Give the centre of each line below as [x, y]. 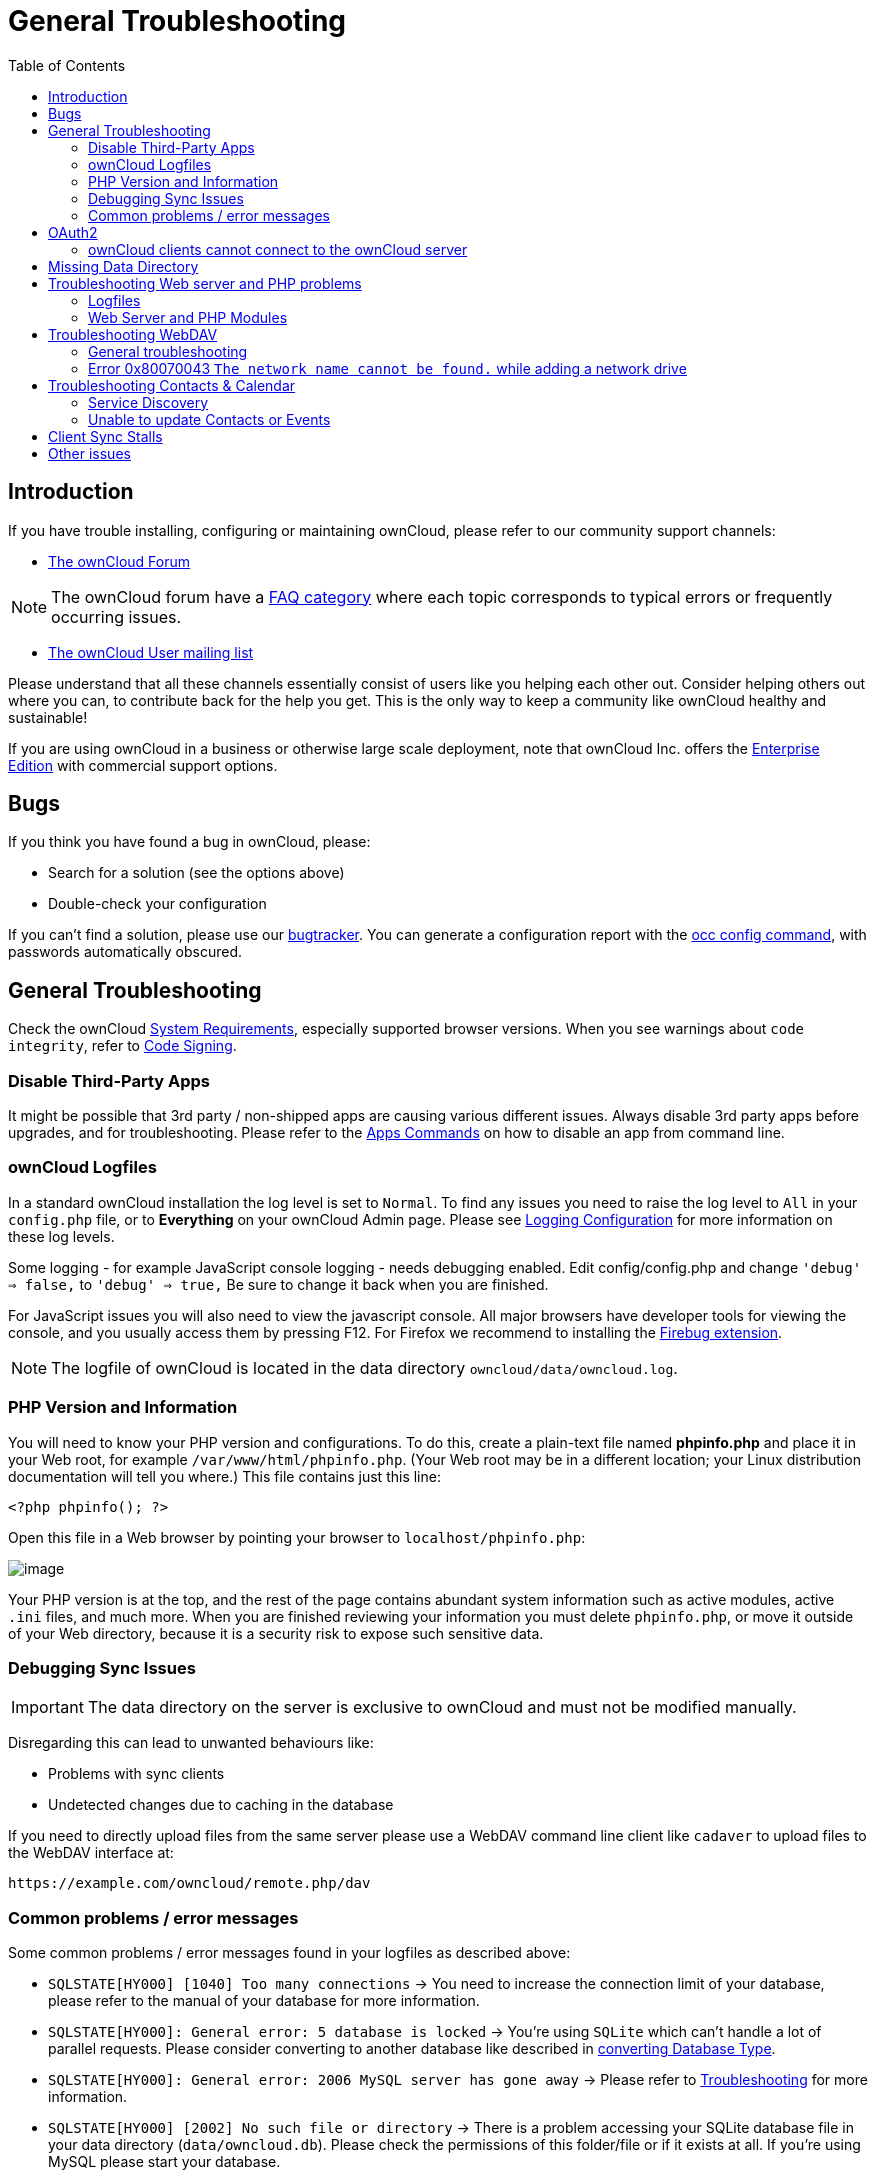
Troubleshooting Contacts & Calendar [172, 385]
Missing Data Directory [123, 266]
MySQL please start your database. [164, 2162]
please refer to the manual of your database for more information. [264, 2001]
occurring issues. [116, 616]
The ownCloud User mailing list [151, 652]
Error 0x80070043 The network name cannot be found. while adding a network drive [387, 368]
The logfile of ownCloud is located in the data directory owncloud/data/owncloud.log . [364, 1367]
